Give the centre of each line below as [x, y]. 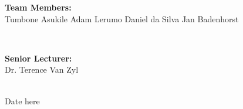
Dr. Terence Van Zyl [42, 69]
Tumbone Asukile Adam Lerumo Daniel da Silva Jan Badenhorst [122, 18]
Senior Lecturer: [38, 58]
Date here [22, 101]
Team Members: [38, 7]
